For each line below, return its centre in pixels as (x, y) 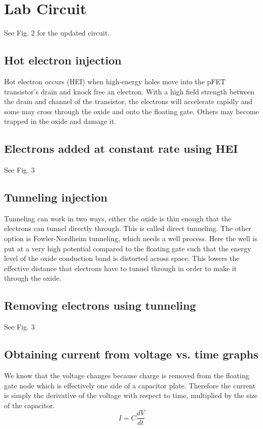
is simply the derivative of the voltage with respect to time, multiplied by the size (131, 395)
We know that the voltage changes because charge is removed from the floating (127, 375)
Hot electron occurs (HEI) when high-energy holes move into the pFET (115, 81)
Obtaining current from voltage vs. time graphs (131, 354)
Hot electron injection (63, 60)
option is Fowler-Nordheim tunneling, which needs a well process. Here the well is (131, 238)
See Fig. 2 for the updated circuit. (57, 33)
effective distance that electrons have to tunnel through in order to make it (121, 268)
